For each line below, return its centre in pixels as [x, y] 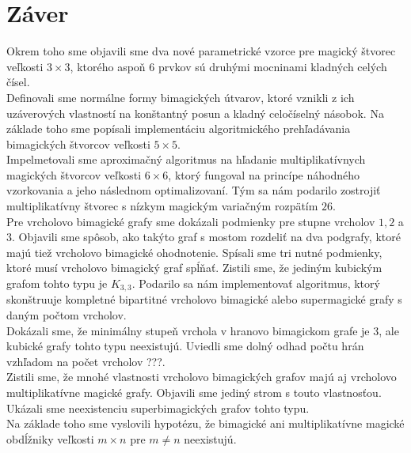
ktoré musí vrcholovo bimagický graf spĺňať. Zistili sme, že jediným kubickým [194, 268]
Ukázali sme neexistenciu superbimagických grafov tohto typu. [158, 408]
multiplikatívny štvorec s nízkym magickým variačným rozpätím [162, 206]
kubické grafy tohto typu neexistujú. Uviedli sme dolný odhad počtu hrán [185, 346]
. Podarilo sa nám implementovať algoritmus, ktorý [256, 283]
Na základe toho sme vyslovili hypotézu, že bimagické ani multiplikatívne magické [205, 423]
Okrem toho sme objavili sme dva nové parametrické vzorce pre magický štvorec [201, 51]
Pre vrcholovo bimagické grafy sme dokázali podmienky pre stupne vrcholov [191, 221]
